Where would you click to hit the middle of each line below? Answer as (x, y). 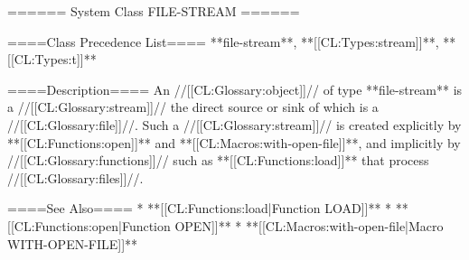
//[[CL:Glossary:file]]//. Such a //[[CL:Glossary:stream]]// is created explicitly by (234, 124)
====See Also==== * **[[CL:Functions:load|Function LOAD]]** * (200, 208)
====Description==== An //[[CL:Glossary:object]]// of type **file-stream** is (235, 89)
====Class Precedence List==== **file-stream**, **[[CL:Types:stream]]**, (223, 41)
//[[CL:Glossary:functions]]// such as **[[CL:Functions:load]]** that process (218, 160)
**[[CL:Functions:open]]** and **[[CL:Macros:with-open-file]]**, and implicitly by (234, 142)
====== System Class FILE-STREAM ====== (154, 11)
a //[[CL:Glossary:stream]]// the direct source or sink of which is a (193, 107)
